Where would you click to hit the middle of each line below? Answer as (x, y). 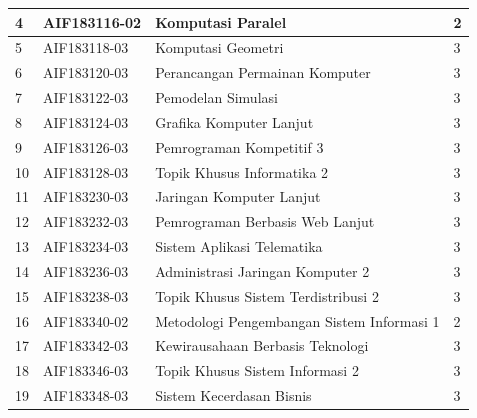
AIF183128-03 (86, 171)
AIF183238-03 (86, 295)
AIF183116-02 (92, 21)
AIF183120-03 (86, 72)
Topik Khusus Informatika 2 (242, 171)
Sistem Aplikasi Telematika (239, 246)
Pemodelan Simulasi (216, 97)
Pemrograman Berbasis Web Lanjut (265, 221)
